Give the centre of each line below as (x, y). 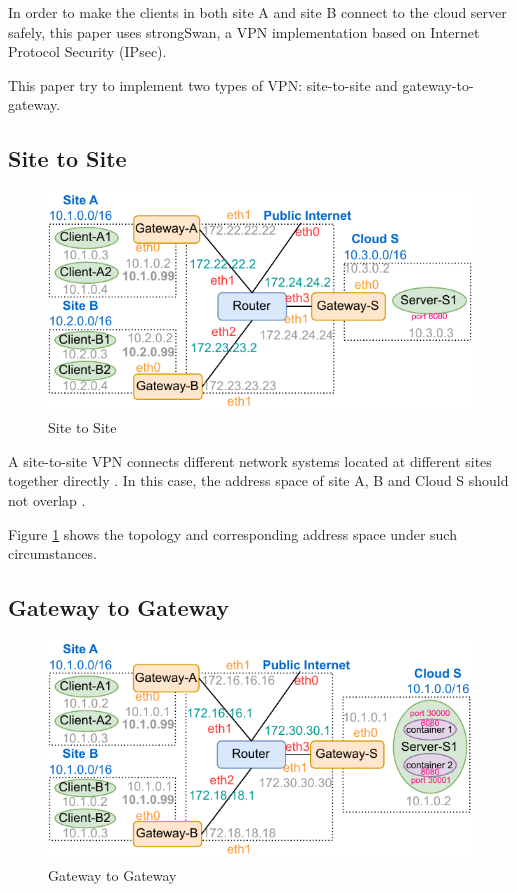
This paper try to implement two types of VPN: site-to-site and (203, 84)
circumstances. (52, 553)
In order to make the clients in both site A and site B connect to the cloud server (257, 12)
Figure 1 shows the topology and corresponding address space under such (232, 533)
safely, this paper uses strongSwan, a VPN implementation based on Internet (244, 31)
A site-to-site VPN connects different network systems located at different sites (250, 460)
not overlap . (47, 500)
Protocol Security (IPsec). (87, 51)
